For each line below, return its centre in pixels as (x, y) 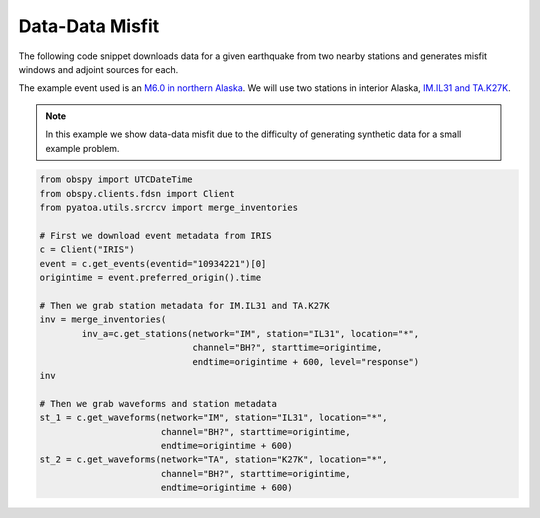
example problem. (82, 148)
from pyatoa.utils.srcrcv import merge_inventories (169, 208)
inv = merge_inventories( (103, 319)
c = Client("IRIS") (87, 249)
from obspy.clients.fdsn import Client (137, 193)
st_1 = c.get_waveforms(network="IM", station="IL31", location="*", (213, 418)
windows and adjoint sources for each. (98, 69)
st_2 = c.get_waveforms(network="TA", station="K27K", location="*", (213, 459)
